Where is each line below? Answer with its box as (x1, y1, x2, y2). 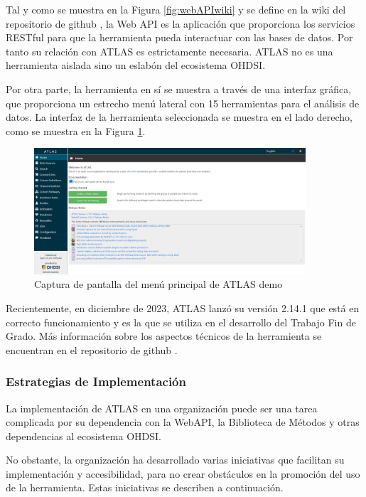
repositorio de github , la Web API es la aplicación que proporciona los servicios (6, 16, 355, 31)
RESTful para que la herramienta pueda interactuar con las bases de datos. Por (6, 30, 353, 45)
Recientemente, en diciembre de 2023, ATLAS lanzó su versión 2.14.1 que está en (6, 300, 360, 315)
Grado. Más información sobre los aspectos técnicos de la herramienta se (6, 328, 322, 343)
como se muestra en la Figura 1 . (6, 123, 146, 138)
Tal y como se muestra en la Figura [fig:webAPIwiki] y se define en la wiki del (6, 2, 346, 16)
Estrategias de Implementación (6, 373, 186, 390)
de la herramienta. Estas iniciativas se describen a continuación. (6, 480, 284, 495)
